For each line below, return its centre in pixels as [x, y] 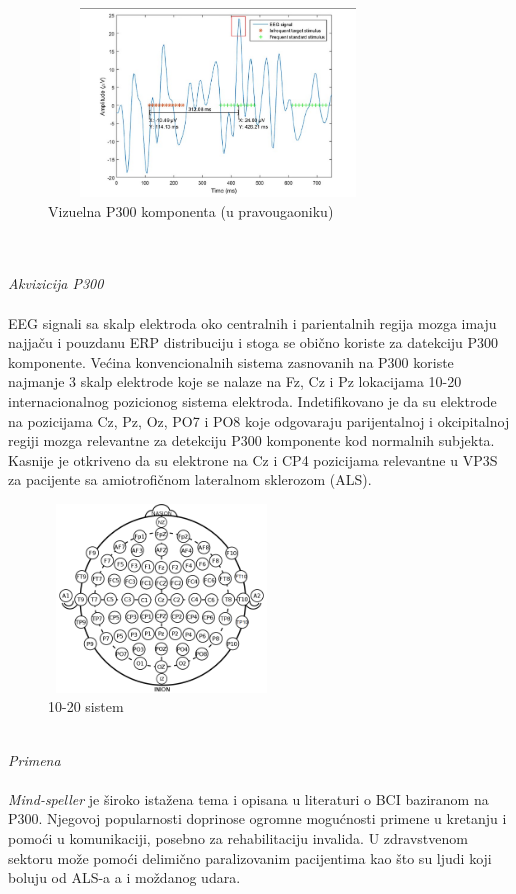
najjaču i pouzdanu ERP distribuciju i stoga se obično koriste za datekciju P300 [253, 342]
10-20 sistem [86, 706]
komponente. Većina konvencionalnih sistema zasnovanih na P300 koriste [231, 361]
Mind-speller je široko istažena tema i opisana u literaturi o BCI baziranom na [248, 798]
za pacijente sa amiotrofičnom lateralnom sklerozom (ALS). [190, 479]
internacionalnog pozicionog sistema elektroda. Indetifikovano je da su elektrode [252, 400]
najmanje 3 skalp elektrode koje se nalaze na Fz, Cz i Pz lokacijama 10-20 [235, 381]
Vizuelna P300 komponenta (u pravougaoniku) [191, 210]
